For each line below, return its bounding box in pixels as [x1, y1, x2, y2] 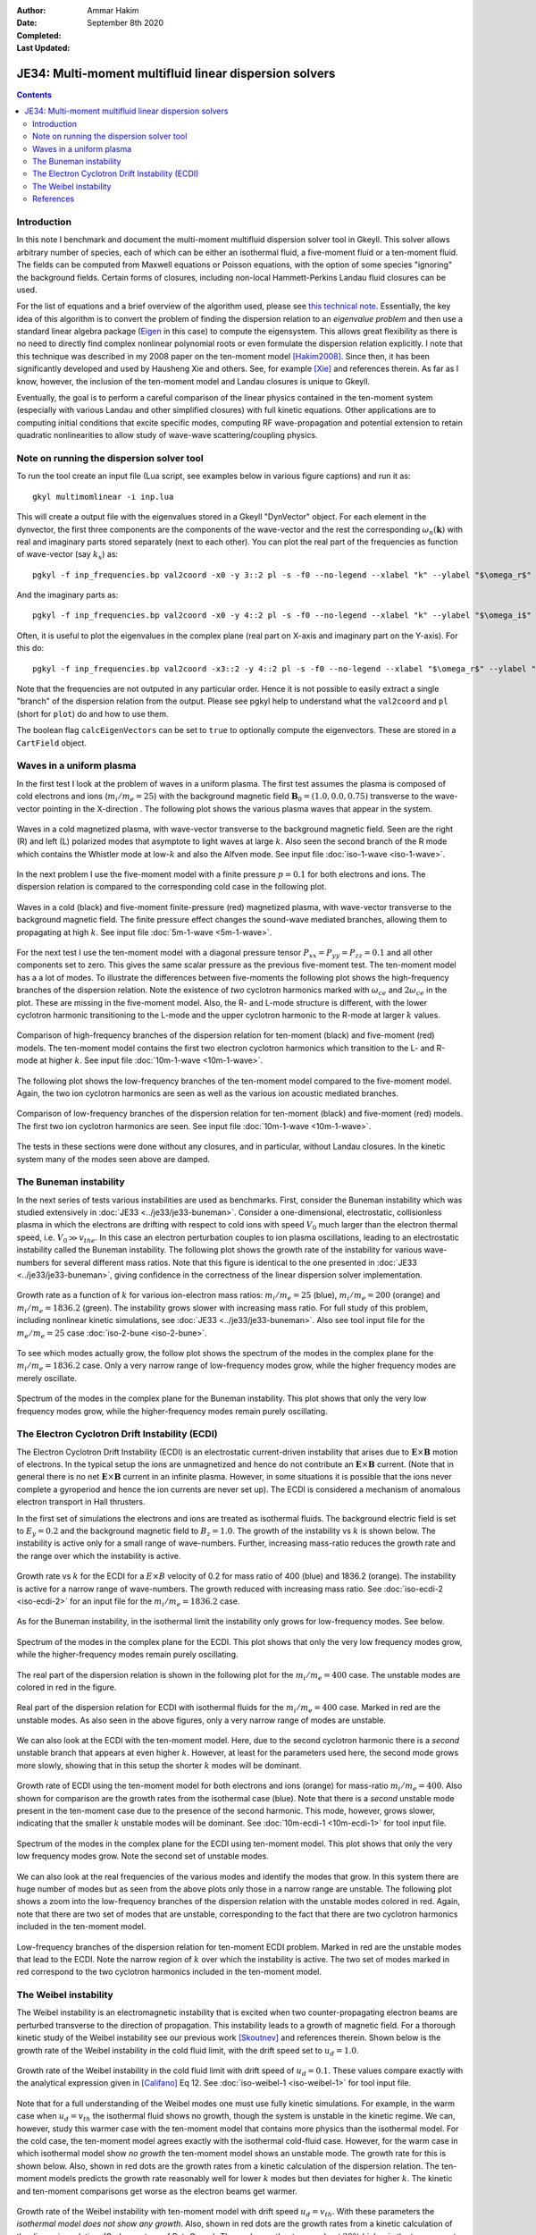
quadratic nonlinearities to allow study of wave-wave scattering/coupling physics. [16, 430, 318, 441]
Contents [16, 89, 53, 100]
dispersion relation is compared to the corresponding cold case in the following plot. [16, 881, 327, 892]
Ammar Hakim [87, 5, 139, 15]
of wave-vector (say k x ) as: [16, 549, 119, 562]
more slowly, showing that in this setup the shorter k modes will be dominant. [16, 1759, 302, 1770]
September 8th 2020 [87, 18, 164, 29]
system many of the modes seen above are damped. [16, 1153, 210, 1164]
